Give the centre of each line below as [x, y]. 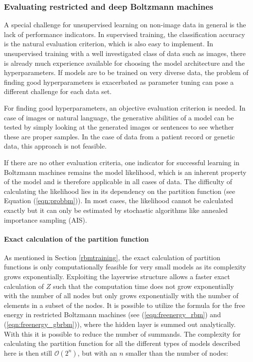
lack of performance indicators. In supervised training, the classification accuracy [125, 34]
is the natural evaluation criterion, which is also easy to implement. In [109, 44]
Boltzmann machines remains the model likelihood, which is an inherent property [125, 172]
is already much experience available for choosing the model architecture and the [124, 63]
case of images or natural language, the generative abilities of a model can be [119, 117]
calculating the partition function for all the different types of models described [122, 343]
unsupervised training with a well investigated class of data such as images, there [125, 53]
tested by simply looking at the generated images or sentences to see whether [119, 127]
